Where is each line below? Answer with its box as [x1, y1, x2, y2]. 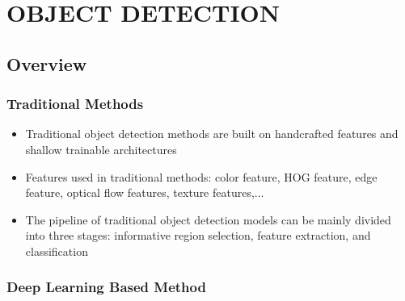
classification [25, 242, 88, 259]
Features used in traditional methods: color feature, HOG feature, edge [25, 168, 378, 185]
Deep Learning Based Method [6, 277, 206, 297]
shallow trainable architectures [25, 140, 177, 157]
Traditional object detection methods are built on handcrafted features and [25, 125, 399, 142]
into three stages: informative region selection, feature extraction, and [25, 227, 371, 244]
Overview [6, 51, 87, 76]
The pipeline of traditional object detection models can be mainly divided [25, 211, 391, 228]
